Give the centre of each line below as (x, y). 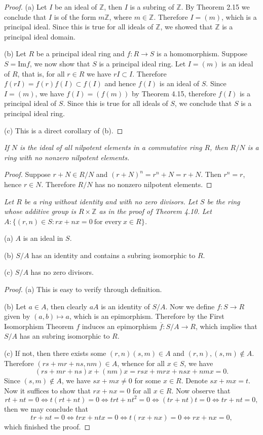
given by (17, 316)
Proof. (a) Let (26, 7)
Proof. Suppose (27, 174)
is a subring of (152, 7)
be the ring (223, 201)
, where (120, 16)
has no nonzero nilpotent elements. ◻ (154, 184)
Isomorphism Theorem (39, 326)
